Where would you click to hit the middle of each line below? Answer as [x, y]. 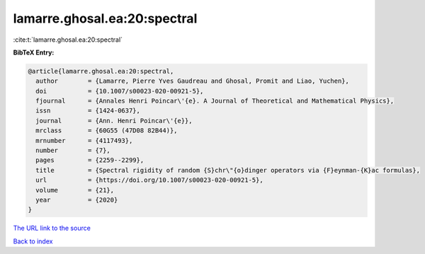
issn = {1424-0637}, [88, 111]
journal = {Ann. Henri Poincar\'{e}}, [114, 121]
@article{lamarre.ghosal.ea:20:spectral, [101, 71]
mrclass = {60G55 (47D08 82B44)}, [107, 131]
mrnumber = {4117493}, [84, 140]
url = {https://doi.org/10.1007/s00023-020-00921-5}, [149, 180]
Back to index [33, 241]
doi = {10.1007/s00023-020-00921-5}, [120, 91]
